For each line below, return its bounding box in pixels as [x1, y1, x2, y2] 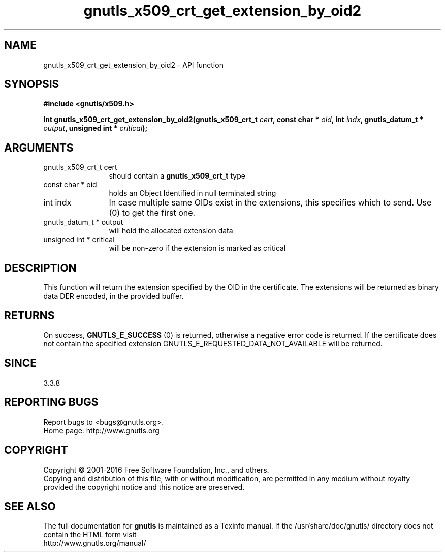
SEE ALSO [4, 500, 56, 513]
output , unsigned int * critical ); [43, 124, 148, 133]
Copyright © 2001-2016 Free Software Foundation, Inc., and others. [43, 465, 269, 474]
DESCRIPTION [4, 261, 77, 274]
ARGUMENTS [4, 141, 74, 154]
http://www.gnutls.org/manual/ [43, 539, 146, 548]
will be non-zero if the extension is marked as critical [109, 244, 286, 253]
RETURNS [4, 309, 55, 322]
